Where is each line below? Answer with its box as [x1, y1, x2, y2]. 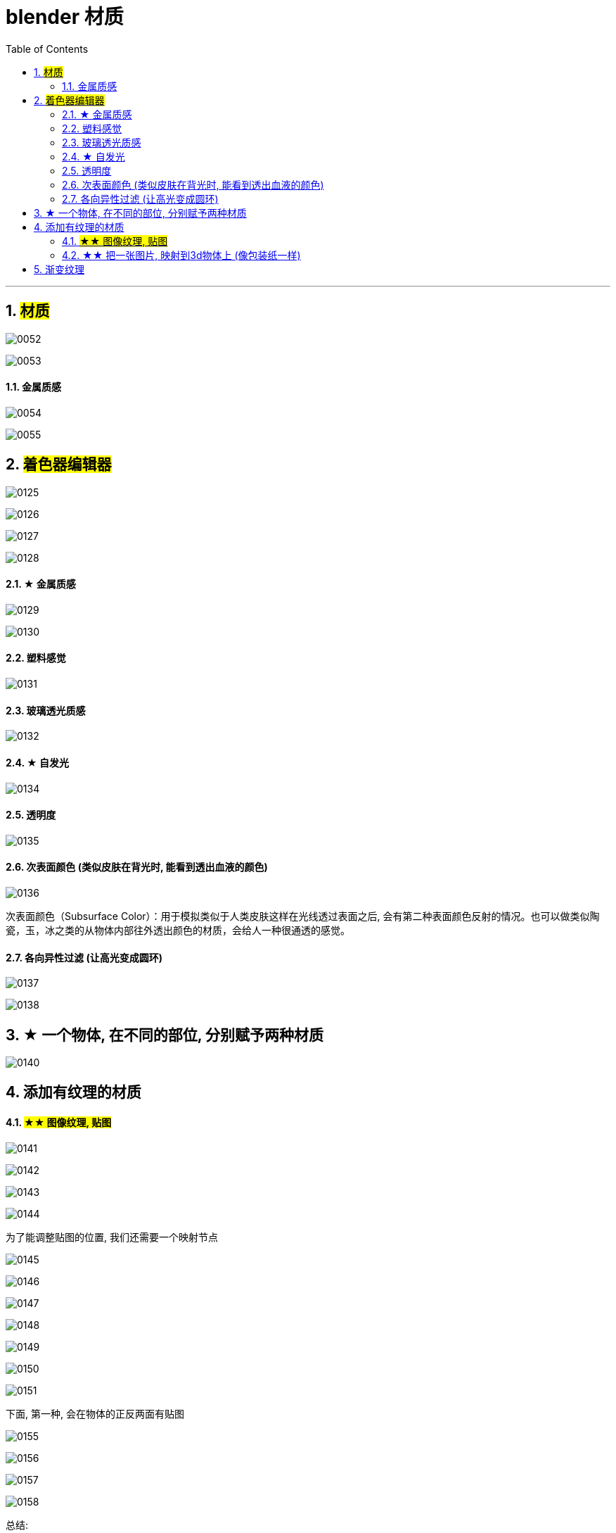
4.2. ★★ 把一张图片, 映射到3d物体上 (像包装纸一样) [62, 248, 301, 261]
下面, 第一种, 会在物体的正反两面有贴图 [6, 1407, 184, 1420]
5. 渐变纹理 [34, 263, 84, 275]
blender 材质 [6, 5, 124, 29]
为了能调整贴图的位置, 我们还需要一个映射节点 [6, 1230, 218, 1243]
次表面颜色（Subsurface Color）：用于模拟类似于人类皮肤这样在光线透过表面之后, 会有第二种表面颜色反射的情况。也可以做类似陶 [6, 909, 600, 922]
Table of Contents [6, 42, 89, 55]
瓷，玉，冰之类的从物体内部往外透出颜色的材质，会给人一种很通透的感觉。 [6, 923, 350, 936]
